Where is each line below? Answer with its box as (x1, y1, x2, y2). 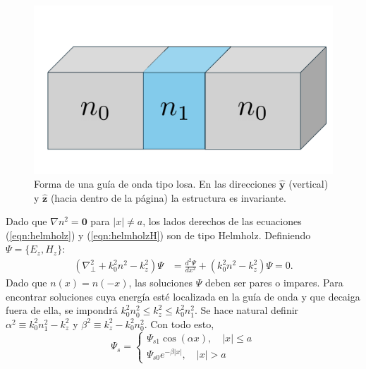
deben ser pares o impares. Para (205, 275, 343, 290)
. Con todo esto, (144, 316, 214, 331)
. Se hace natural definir (194, 303, 299, 317)
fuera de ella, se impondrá (6, 303, 118, 317)
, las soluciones (128, 275, 193, 290)
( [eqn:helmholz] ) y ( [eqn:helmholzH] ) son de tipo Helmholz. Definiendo (6, 227, 311, 242)
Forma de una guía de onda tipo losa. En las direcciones (34, 176, 276, 191)
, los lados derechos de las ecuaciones (142, 214, 302, 229)
